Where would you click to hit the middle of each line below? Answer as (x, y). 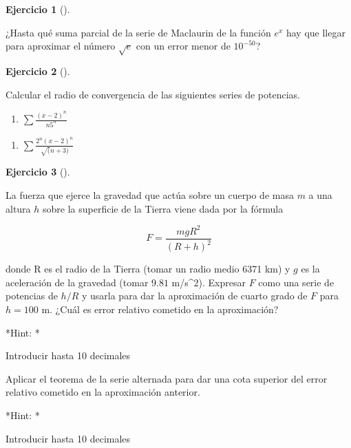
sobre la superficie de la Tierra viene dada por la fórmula (163, 208)
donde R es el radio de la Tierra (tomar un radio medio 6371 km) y (148, 269)
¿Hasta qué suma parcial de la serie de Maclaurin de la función (138, 32)
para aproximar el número (61, 46)
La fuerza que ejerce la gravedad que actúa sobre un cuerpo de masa (150, 195)
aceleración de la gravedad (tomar (77, 282)
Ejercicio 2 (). (38, 71)
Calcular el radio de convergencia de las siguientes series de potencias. (153, 94)
